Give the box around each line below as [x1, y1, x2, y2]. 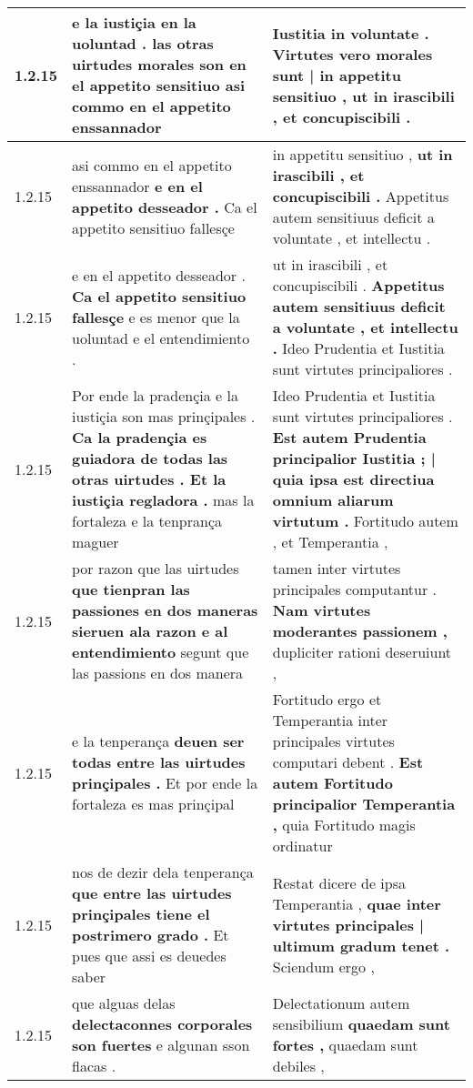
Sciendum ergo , [272, 955, 375, 977]
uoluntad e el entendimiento [72, 327, 250, 348]
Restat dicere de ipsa [272, 871, 406, 893]
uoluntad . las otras [72, 33, 214, 54]
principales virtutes [272, 730, 395, 751]
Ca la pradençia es [72, 427, 207, 448]
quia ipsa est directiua [272, 468, 435, 489]
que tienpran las [72, 579, 190, 599]
